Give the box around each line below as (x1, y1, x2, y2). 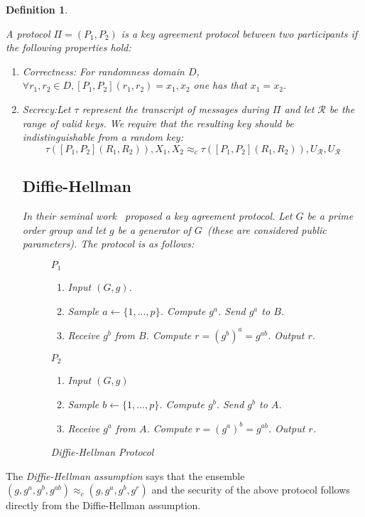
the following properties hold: (6, 40, 131, 55)
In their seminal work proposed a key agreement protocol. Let (22, 208, 293, 223)
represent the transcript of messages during (82, 101, 269, 116)
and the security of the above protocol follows (151, 482, 350, 497)
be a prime (307, 208, 354, 223)
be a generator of (117, 222, 191, 237)
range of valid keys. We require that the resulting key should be (22, 115, 294, 130)
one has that (193, 78, 247, 92)
